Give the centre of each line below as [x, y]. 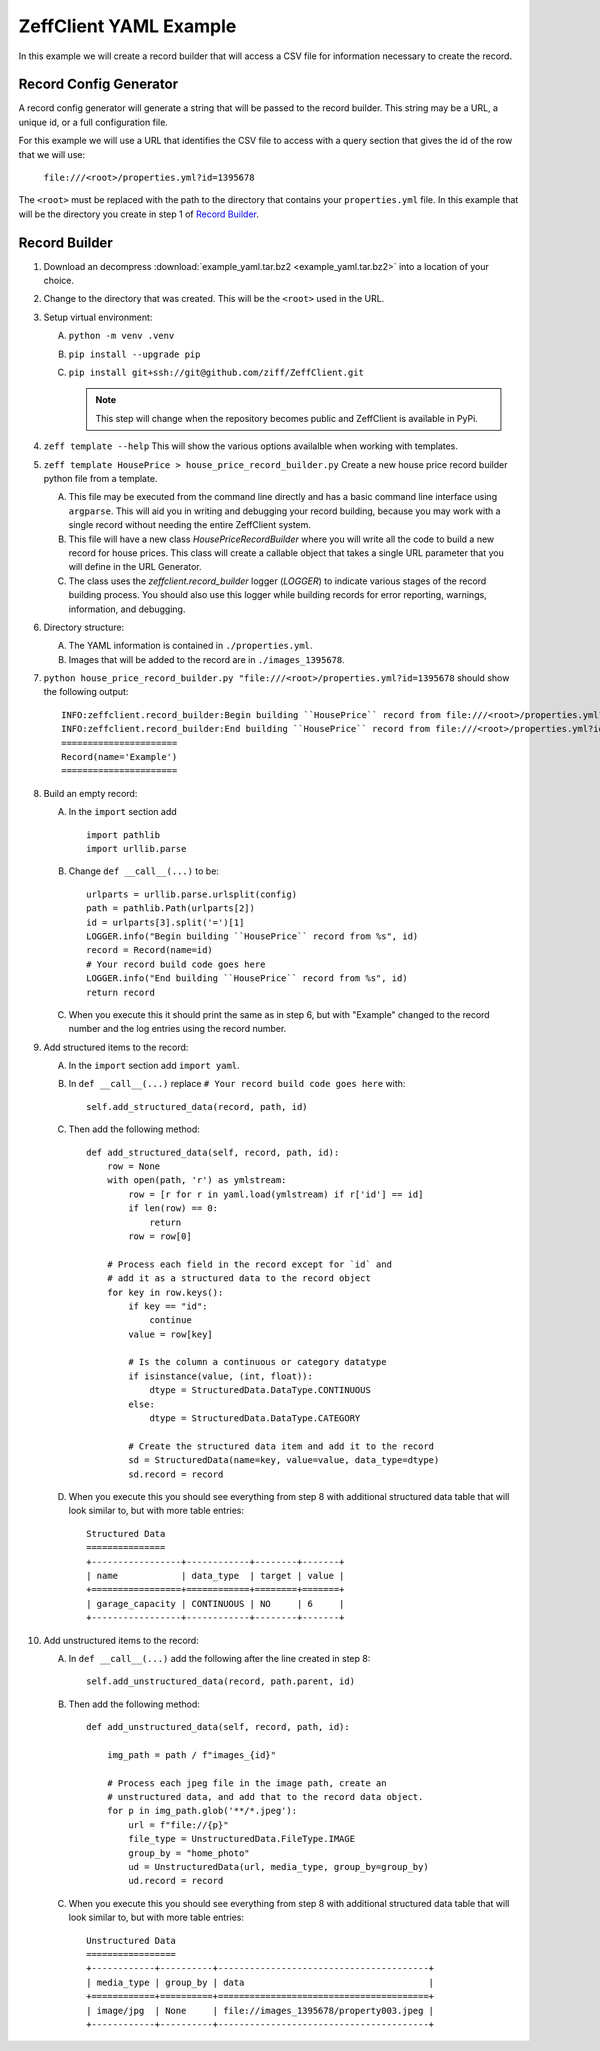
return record [120, 992]
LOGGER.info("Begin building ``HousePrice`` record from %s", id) [252, 936]
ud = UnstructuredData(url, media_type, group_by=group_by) [278, 1866]
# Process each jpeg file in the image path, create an [246, 1783]
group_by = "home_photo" [189, 1853]
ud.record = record [176, 1881]
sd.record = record [176, 1474]
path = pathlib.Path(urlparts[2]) [170, 908]
